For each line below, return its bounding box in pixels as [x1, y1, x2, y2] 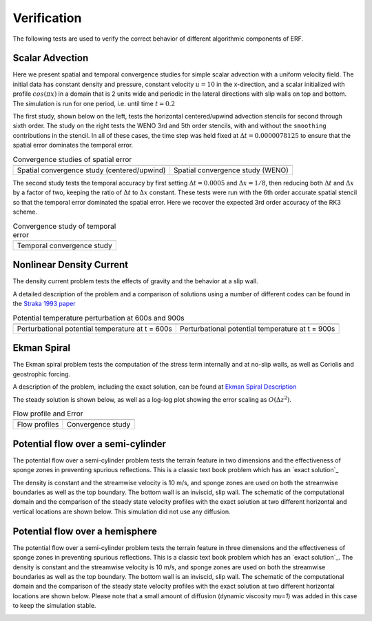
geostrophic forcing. [12, 369, 71, 378]
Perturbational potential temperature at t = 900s [180, 324, 335, 334]
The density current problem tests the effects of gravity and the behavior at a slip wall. [12, 277, 258, 285]
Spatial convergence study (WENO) [173, 165, 289, 175]
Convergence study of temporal [12, 221, 116, 231]
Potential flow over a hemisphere [12, 525, 158, 537]
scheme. [12, 207, 38, 216]
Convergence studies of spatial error [12, 154, 132, 164]
